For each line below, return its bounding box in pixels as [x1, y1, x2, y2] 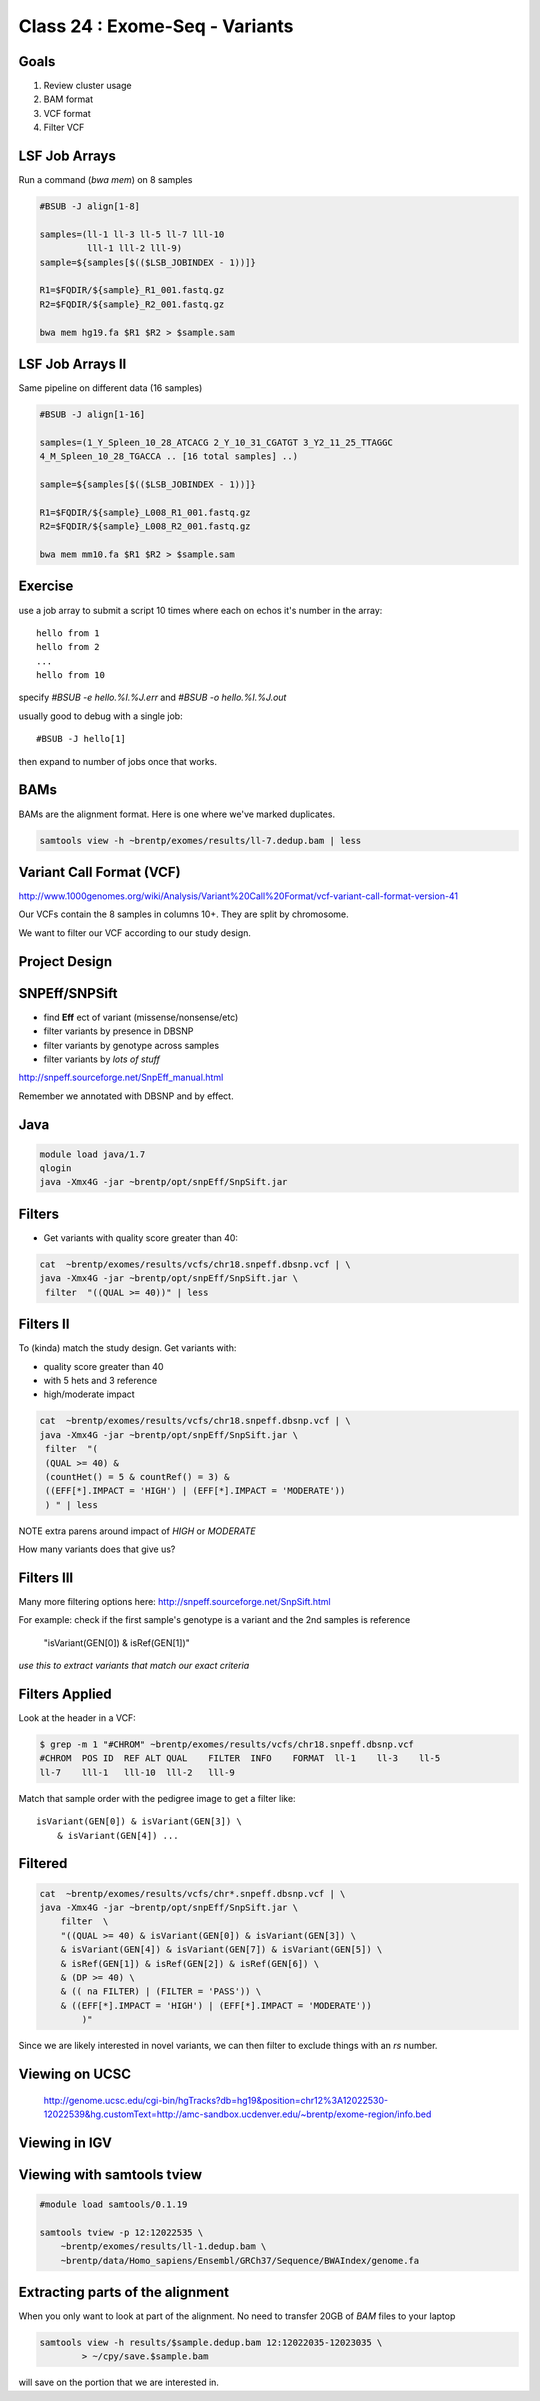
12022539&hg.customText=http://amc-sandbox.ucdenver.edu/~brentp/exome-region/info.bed [43, 2108, 432, 2120]
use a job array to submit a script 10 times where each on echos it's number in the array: [18, 604, 383, 616]
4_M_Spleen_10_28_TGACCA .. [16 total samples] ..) [39, 451, 299, 462]
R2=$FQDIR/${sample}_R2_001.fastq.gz [39, 298, 225, 310]
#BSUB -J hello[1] [36, 733, 127, 745]
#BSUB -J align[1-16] [39, 409, 146, 420]
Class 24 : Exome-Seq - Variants [18, 15, 294, 37]
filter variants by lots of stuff [43, 1053, 160, 1065]
